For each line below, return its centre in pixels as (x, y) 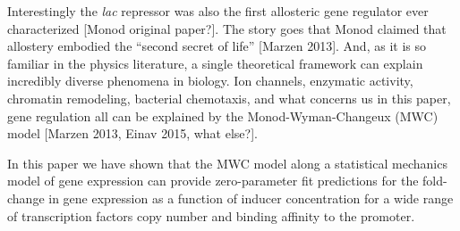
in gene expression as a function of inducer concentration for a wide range (251, 198)
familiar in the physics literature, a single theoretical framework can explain (215, 63)
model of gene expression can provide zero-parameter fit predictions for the (213, 181)
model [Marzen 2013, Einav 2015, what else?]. (132, 133)
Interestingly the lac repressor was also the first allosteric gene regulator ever (218, 11)
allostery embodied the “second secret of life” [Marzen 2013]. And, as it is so (217, 46)
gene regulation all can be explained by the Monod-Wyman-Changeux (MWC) (223, 115)
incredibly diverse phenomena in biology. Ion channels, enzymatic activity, (210, 81)
